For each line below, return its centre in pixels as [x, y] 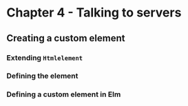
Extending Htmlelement [45, 58]
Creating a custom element [66, 38]
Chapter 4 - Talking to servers [94, 13]
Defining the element [42, 76]
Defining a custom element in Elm [64, 94]
